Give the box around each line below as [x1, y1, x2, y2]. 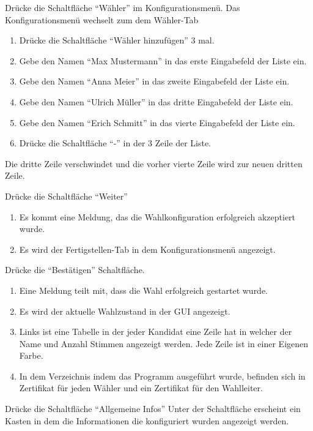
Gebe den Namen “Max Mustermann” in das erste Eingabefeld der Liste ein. [19, 54, 307, 67]
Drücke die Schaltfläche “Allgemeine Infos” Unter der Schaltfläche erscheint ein [5, 402, 301, 415]
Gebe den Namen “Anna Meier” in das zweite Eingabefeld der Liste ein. [19, 75, 290, 88]
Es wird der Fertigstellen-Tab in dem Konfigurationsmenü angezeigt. [19, 242, 276, 255]
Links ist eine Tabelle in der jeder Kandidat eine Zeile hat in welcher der [19, 325, 292, 338]
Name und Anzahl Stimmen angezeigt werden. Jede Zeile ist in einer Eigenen [19, 337, 309, 350]
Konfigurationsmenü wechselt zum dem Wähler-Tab [5, 13, 199, 26]
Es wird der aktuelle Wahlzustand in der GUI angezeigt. [19, 304, 230, 317]
